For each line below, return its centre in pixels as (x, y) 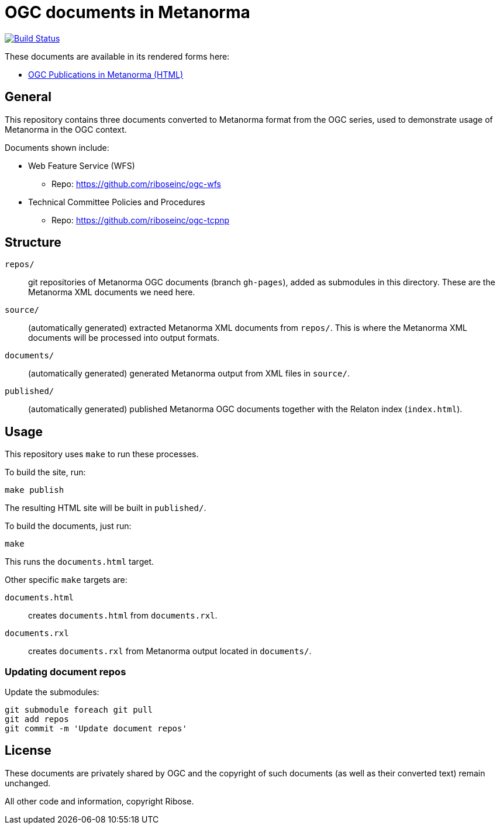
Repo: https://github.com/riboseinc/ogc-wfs (137, 184)
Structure (33, 243)
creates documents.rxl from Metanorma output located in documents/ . (170, 651)
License (28, 751)
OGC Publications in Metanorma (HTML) (106, 74)
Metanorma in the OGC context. (66, 129)
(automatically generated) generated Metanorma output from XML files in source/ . (189, 374)
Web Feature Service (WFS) (82, 165)
